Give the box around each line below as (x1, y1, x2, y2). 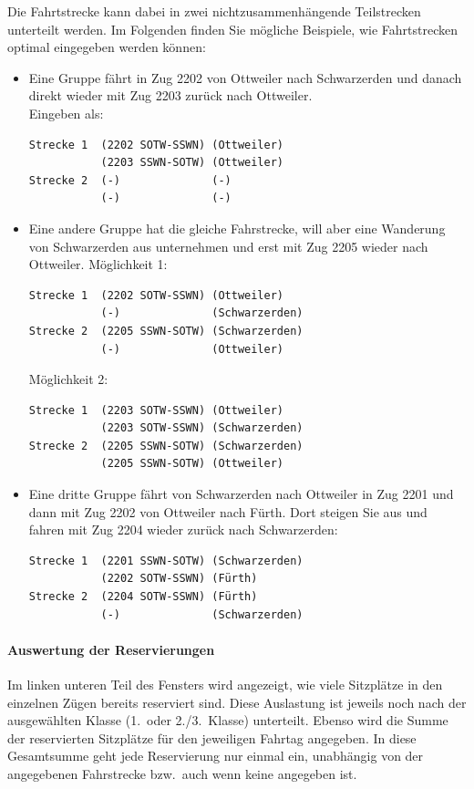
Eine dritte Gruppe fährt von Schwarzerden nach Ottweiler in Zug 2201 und (28, 484, 454, 504)
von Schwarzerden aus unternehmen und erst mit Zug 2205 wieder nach (28, 236, 428, 255)
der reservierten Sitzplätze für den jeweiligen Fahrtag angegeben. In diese (7, 728, 417, 747)
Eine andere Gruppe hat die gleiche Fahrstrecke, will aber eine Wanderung (28, 218, 446, 237)
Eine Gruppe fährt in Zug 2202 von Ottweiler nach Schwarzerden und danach (28, 67, 462, 87)
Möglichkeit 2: (28, 369, 108, 389)
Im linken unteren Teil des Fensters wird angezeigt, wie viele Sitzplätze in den (7, 675, 443, 694)
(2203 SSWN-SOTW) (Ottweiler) (100, 156, 283, 170)
